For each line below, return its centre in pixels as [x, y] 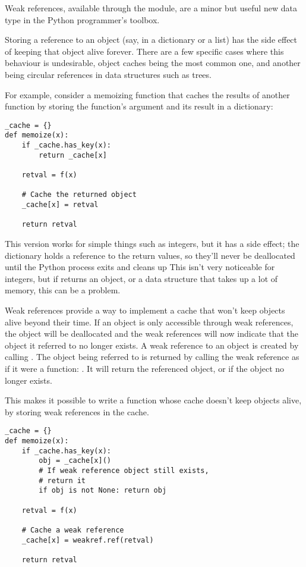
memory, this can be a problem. [63, 290]
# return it [62, 480]
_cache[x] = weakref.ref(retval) [88, 540]
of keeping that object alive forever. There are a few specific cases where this [144, 51]
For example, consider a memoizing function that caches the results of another [147, 94]
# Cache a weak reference [73, 530]
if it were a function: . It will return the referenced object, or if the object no [145, 368]
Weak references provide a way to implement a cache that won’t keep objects [145, 310]
